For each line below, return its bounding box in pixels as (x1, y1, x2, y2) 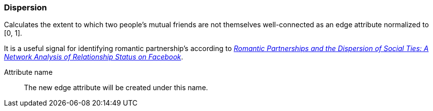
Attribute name (4, 68, 53, 77)
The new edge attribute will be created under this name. (24, 83, 208, 92)
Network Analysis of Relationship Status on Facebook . (4, 53, 184, 61)
